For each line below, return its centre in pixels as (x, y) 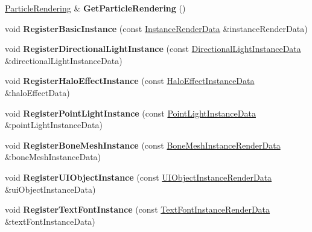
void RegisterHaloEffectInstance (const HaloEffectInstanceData (130, 81)
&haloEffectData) (37, 92)
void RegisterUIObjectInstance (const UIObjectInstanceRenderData (138, 177)
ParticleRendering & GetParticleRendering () (95, 8)
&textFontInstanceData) (50, 221)
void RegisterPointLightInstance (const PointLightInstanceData (130, 113)
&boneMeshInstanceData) (53, 157)
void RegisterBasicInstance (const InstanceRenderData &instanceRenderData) (156, 28)
